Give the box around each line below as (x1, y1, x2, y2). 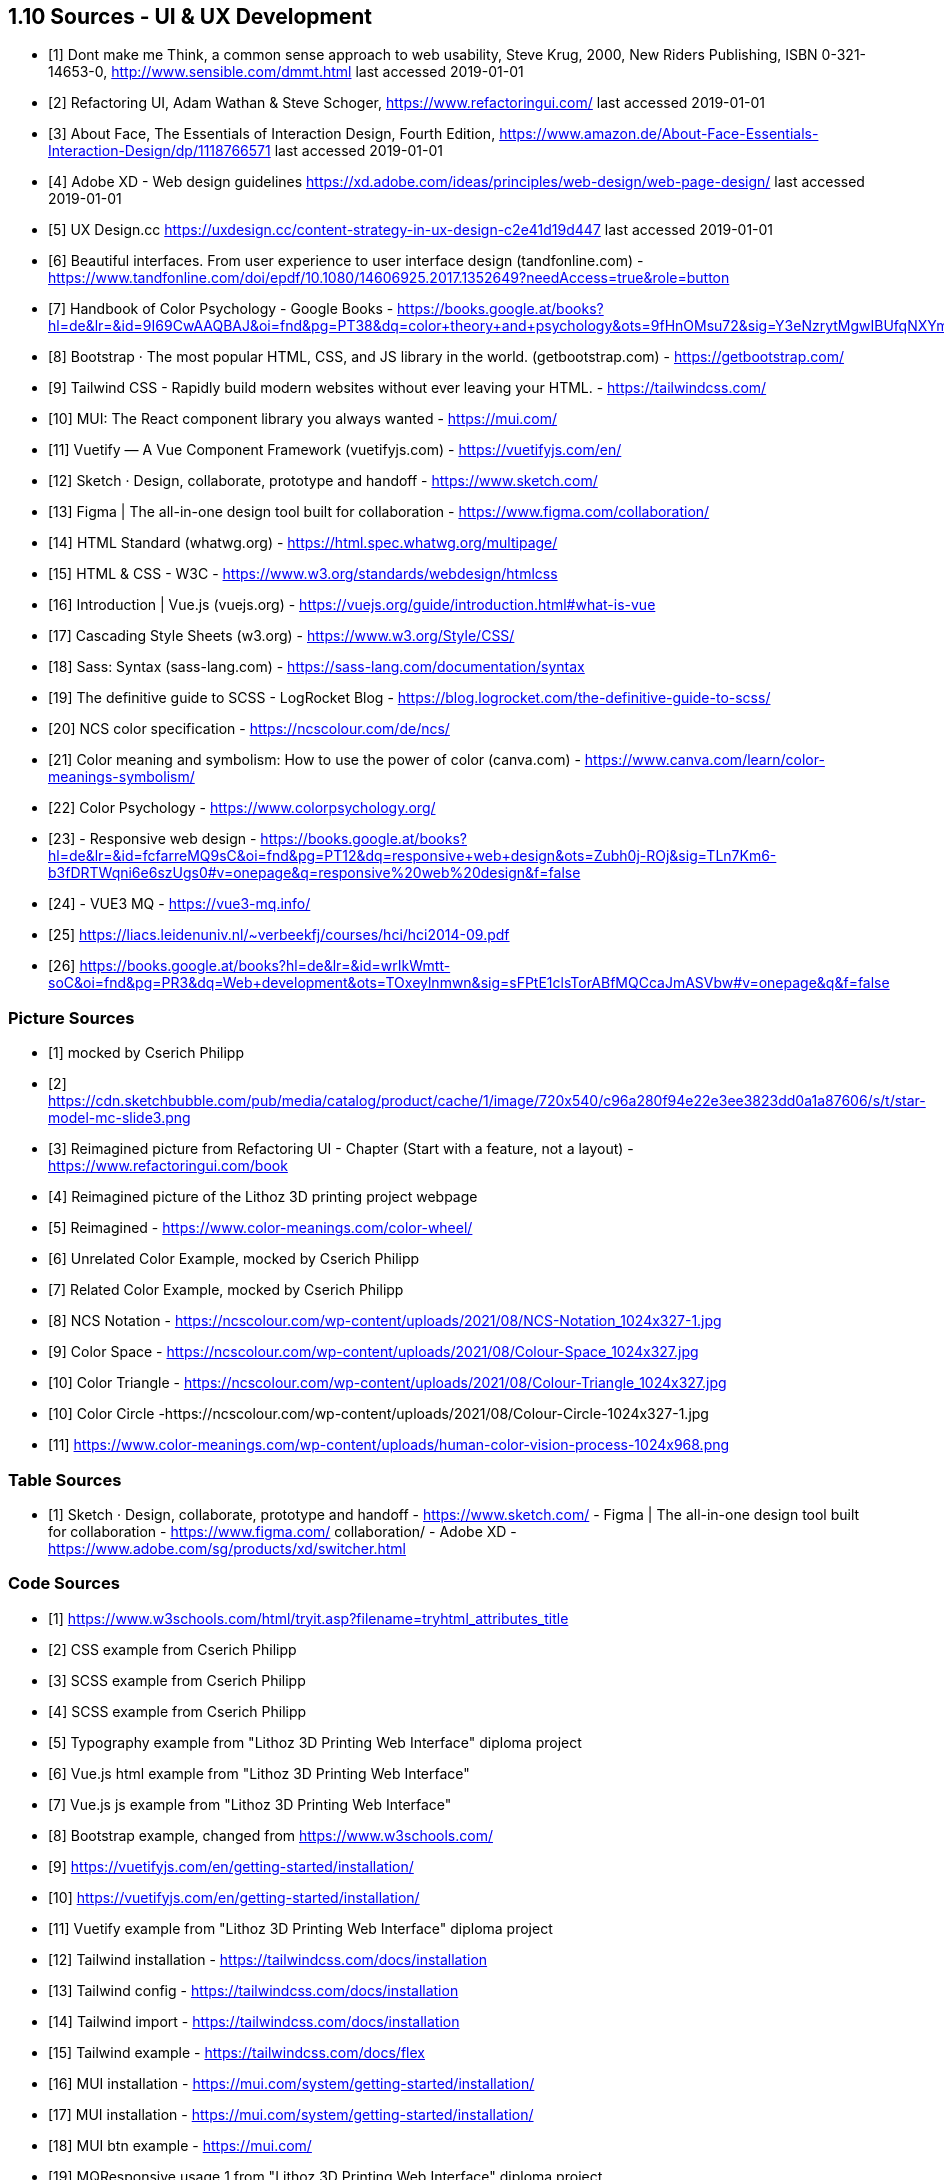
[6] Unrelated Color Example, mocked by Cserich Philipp (48, 1250, 420, 1268)
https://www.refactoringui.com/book (48, 1157, 288, 1175)
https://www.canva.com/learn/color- (584, 751, 825, 769)
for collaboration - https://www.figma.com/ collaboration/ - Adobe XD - (48, 1522, 517, 1540)
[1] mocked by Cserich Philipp (48, 1044, 244, 1062)
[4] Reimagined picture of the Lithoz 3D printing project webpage (48, 1188, 478, 1206)
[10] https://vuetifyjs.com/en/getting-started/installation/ (48, 1888, 420, 1906)
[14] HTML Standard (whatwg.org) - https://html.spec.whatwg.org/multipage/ (48, 534, 558, 552)
